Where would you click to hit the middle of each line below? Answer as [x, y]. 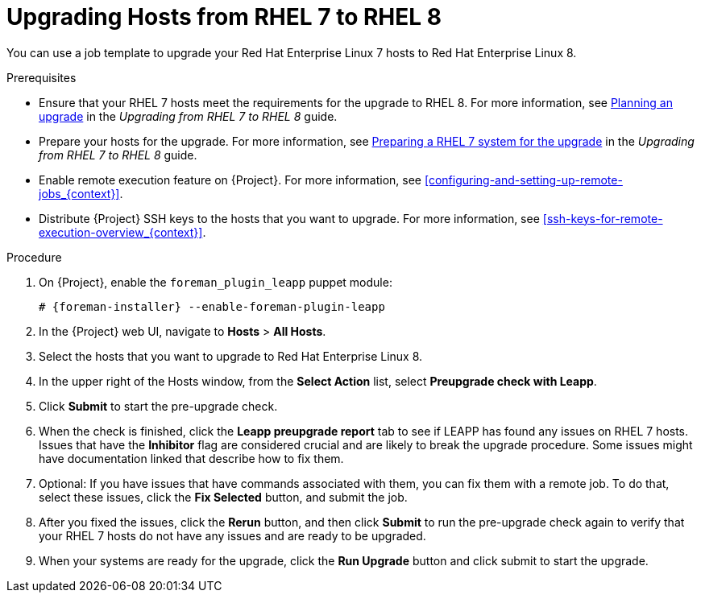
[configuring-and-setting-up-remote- [523, 180]
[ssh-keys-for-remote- [603, 218]
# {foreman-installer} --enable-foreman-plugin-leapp [212, 306]
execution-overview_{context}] [121, 232]
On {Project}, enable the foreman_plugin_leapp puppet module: [216, 282]
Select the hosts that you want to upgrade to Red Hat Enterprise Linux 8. [231, 356]
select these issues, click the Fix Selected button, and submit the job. [223, 497]
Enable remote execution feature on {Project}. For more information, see [230, 180]
